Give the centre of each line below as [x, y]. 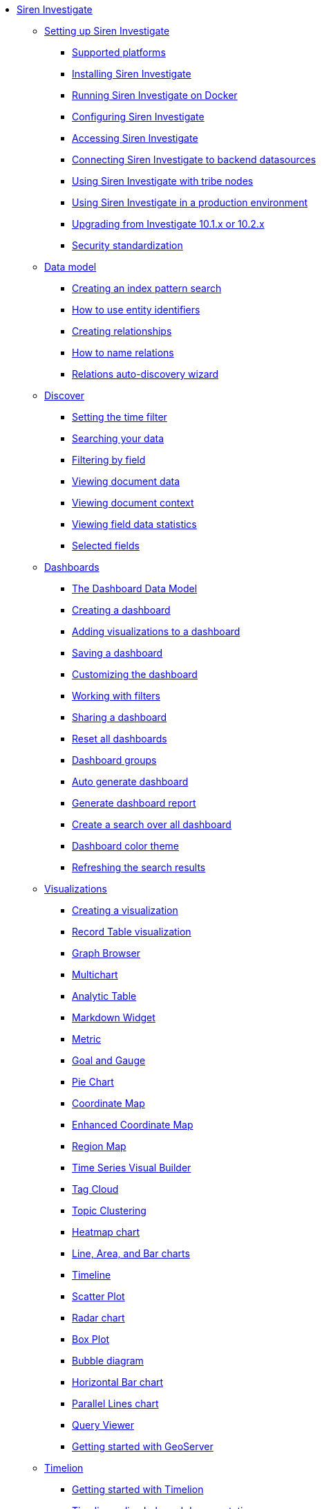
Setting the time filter [120, 417]
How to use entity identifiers [136, 310]
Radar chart [98, 1318]
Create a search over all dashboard [152, 824]
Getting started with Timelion [138, 1489]
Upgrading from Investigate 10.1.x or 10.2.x [168, 224]
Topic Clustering [109, 1210]
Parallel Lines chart [115, 1403]
